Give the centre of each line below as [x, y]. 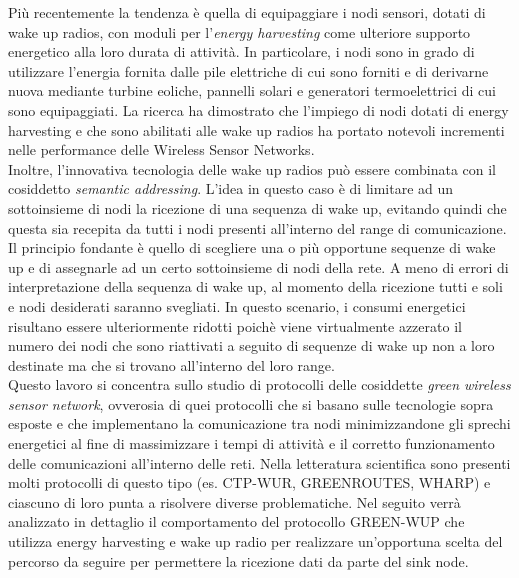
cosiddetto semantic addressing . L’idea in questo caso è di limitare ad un [231, 188]
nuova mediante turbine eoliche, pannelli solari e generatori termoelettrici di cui [252, 90]
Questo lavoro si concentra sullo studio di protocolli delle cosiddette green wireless [259, 384]
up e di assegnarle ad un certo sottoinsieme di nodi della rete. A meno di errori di [258, 266]
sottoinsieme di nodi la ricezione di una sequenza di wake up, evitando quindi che [257, 207]
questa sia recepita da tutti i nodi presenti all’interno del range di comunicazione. [257, 227]
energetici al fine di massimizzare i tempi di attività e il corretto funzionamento [251, 443]
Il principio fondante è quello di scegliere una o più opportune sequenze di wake [252, 247]
